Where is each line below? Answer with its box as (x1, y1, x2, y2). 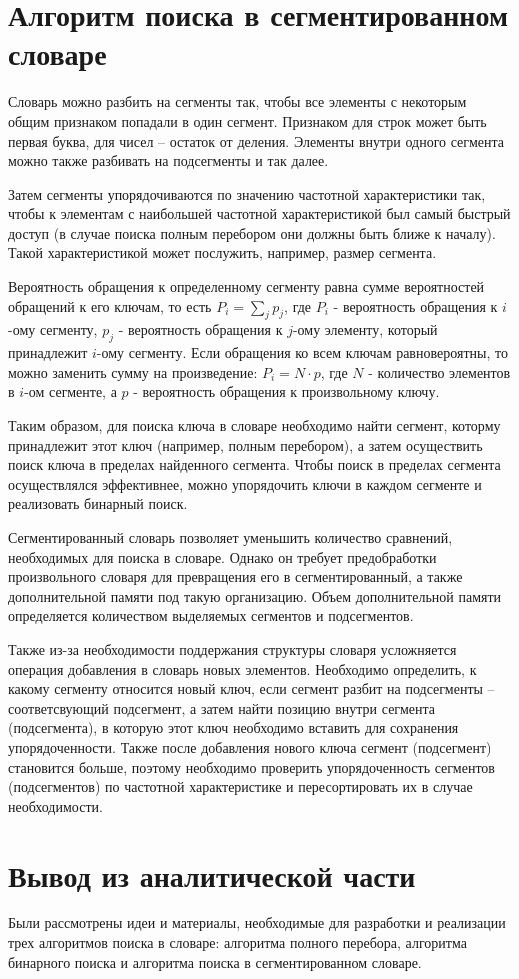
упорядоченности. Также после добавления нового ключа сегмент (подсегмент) (8, 736, 492, 757)
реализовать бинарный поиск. (8, 493, 188, 514)
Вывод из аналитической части (8, 854, 416, 895)
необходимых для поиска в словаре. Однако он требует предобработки (8, 546, 437, 567)
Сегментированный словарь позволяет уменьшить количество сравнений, (8, 527, 453, 547)
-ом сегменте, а (24, 381, 117, 402)
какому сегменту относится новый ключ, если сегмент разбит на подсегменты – (8, 678, 495, 699)
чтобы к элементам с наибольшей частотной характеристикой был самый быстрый (8, 203, 511, 224)
